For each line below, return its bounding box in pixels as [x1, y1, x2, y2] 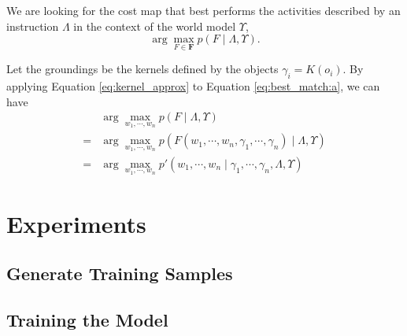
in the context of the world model [73, 17, 236, 34]
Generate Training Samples [6, 261, 233, 286]
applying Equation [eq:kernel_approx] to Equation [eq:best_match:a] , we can [6, 78, 380, 94]
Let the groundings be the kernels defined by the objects [6, 61, 279, 77]
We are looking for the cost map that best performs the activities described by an [6, 2, 401, 18]
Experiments [6, 207, 146, 239]
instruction [6, 17, 59, 34]
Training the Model [6, 307, 168, 331]
